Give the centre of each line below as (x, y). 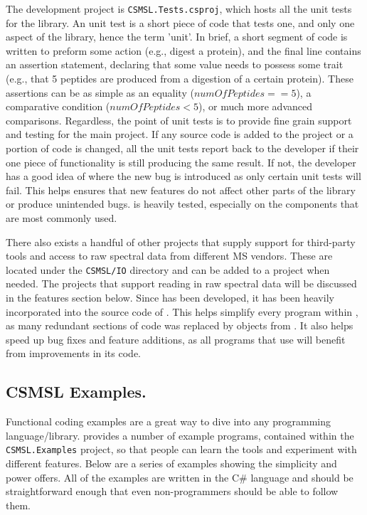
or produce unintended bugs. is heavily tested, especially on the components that (182, 204)
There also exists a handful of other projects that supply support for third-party (181, 241)
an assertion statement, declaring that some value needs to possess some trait (175, 64)
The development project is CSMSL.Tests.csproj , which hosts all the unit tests (179, 9)
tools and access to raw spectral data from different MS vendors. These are (169, 256)
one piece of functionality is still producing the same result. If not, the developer (181, 162)
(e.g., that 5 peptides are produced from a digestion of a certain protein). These (180, 79)
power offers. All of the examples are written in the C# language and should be (180, 477)
